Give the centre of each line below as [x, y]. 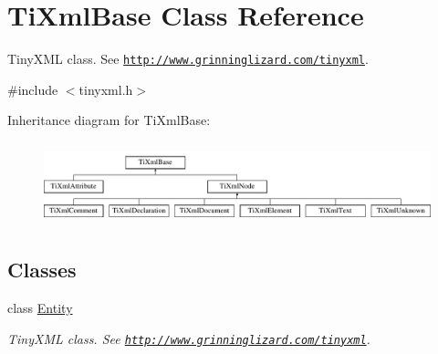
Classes [42, 270]
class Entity [40, 307]
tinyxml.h [106, 89]
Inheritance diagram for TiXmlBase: [109, 120]
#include [33, 89]
